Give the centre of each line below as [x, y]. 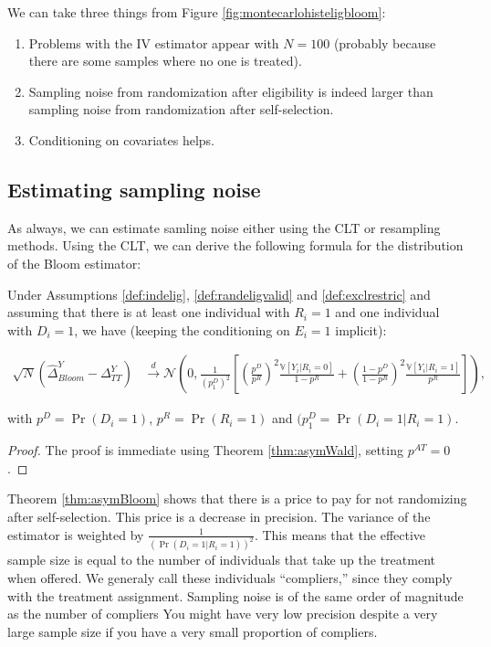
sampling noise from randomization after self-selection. [181, 109]
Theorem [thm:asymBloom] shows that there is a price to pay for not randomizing [237, 499]
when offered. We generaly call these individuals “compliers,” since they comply [230, 578]
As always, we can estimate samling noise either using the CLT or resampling [224, 227]
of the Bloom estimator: [74, 263]
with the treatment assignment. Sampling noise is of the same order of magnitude [235, 595]
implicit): [361, 329]
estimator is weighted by [76, 534]
